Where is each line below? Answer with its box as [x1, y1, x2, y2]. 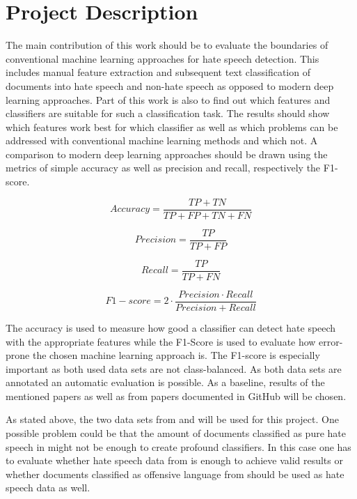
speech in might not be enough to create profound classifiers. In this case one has [6, 439, 351, 454]
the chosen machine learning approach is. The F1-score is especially [32, 348, 320, 362]
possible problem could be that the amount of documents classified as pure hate [6, 426, 346, 440]
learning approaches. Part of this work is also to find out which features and [6, 92, 331, 107]
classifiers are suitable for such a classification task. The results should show [6, 106, 330, 121]
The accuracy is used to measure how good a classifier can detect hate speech [6, 320, 336, 335]
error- [319, 334, 343, 348]
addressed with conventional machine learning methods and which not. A [6, 133, 318, 148]
